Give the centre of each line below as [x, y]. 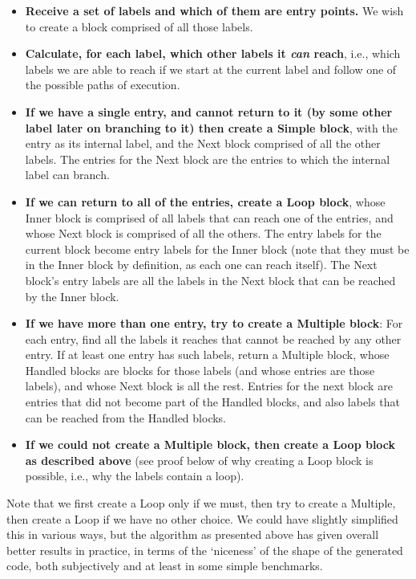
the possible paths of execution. [103, 85]
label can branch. [67, 175]
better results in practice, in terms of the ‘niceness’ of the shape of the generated [205, 550]
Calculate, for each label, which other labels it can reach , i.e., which [213, 53]
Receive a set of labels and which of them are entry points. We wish [214, 10]
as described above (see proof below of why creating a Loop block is [199, 460]
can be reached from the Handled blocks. [126, 417]
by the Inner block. [72, 296]
